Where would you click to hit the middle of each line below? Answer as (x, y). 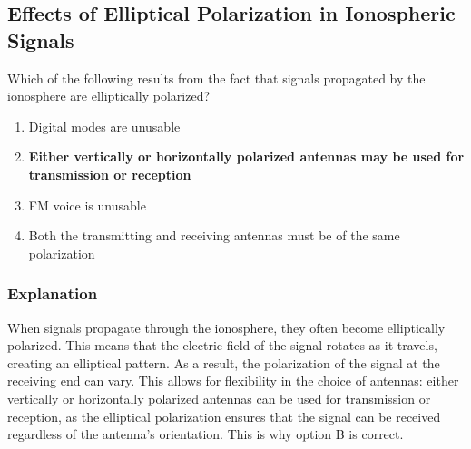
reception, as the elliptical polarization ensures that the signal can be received (224, 416)
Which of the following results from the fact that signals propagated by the (216, 78)
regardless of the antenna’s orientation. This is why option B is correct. (206, 434)
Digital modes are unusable (104, 126)
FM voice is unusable (87, 205)
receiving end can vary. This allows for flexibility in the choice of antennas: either (233, 381)
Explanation (53, 293)
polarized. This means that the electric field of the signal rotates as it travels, (222, 345)
